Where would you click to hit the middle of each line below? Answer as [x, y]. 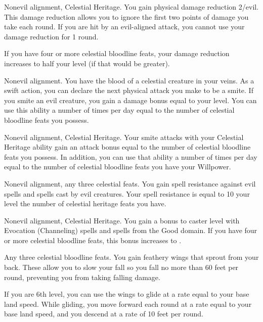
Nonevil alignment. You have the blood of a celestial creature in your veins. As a [129, 80]
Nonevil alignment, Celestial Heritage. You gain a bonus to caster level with [122, 220]
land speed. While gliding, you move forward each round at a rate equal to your [128, 304]
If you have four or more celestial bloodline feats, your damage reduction [117, 53]
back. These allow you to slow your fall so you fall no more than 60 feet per [121, 267]
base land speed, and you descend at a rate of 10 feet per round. [104, 314]
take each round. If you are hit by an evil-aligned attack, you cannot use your [124, 27]
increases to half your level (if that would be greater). [87, 63]
